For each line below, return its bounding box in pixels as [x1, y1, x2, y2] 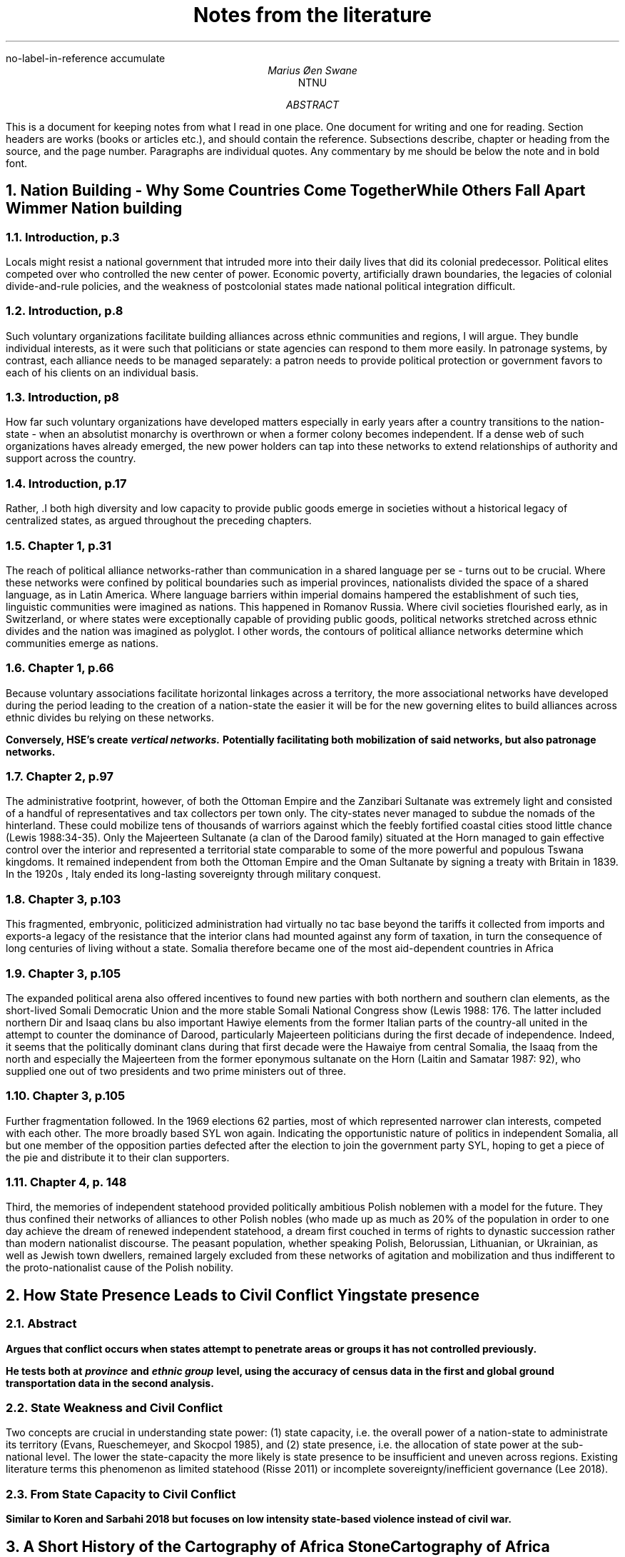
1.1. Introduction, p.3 [6, 229, 120, 244]
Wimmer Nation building [6, 199, 183, 218]
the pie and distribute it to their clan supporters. [6, 1151, 230, 1163]
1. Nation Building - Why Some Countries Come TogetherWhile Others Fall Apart [6, 181, 586, 200]
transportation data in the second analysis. [6, 1376, 214, 1389]
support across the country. [6, 452, 136, 465]
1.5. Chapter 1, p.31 [6, 538, 112, 553]
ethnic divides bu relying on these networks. [6, 711, 214, 724]
